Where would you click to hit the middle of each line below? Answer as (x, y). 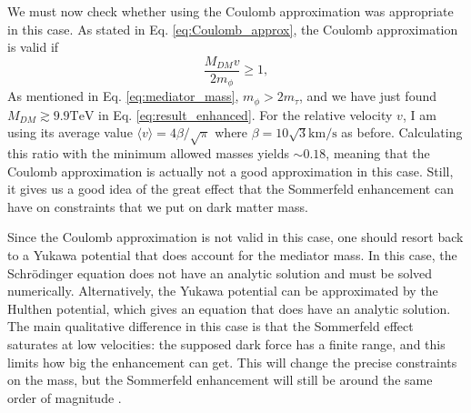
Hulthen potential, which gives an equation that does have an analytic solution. (229, 308)
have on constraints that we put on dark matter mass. (158, 206)
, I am (419, 114)
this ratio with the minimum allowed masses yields (148, 153)
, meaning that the (378, 153)
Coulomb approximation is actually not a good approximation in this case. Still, (230, 171)
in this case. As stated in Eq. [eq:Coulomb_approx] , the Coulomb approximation (233, 29)
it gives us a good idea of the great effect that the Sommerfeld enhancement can (230, 189)
